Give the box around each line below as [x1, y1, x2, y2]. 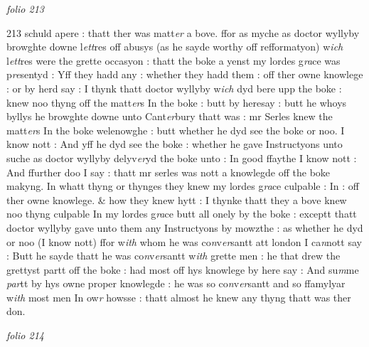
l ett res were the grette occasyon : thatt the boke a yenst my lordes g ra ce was [6, 53, 341, 68]
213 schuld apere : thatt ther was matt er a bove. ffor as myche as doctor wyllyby [6, 25, 360, 40]
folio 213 [6, 1, 44, 16]
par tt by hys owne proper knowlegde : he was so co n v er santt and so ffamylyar [6, 276, 346, 291]
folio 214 [6, 328, 44, 343]
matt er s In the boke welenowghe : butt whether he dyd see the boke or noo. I [6, 122, 345, 137]
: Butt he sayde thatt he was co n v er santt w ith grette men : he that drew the [6, 248, 341, 263]
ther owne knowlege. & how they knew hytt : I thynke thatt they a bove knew [6, 192, 347, 207]
